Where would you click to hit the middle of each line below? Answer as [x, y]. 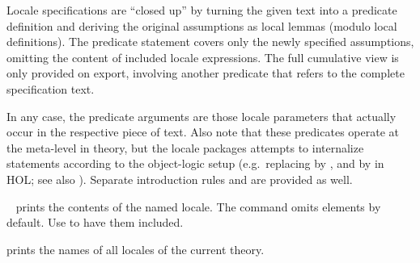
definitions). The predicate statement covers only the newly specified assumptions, [210, 42]
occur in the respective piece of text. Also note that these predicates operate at [203, 132]
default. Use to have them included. [95, 222]
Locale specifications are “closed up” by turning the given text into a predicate [202, 10]
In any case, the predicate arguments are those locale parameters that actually [202, 116]
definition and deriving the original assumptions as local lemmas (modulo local [202, 25]
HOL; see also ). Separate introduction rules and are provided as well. [180, 179]
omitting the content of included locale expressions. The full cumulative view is [203, 57]
